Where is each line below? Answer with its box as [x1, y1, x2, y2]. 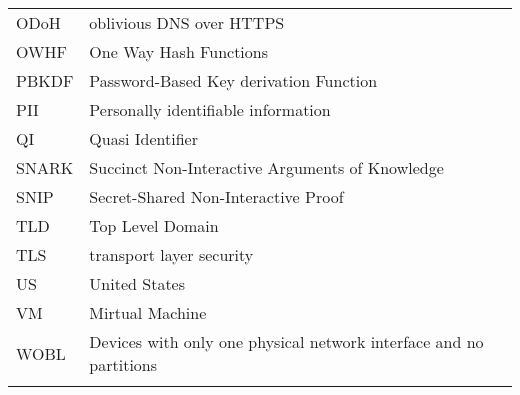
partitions [89, 353, 158, 376]
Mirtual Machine [89, 301, 207, 324]
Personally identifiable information [89, 98, 331, 121]
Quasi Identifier [89, 127, 198, 150]
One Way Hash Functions [89, 40, 268, 63]
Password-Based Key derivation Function [89, 69, 378, 92]
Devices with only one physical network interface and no [89, 330, 484, 353]
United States [89, 272, 186, 295]
